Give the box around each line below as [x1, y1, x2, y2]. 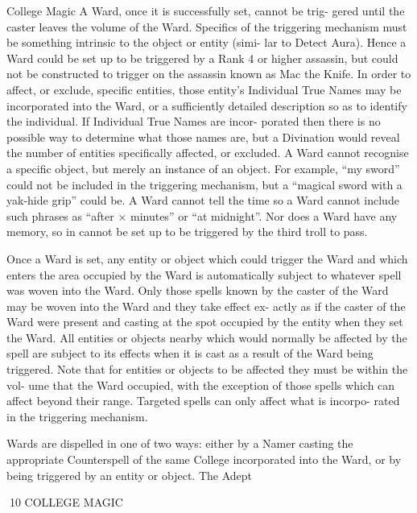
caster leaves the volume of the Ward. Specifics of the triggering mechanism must [6, 18, 407, 35]
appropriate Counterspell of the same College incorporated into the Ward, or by [6, 451, 402, 468]
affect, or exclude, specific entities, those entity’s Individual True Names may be [6, 81, 402, 97]
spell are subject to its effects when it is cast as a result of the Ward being [6, 345, 374, 362]
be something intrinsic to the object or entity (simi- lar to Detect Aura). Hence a [6, 34, 407, 51]
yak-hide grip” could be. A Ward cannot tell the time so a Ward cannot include [6, 192, 399, 209]
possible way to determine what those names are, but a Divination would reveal [6, 128, 400, 145]
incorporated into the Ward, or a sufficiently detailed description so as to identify [6, 97, 407, 114]
